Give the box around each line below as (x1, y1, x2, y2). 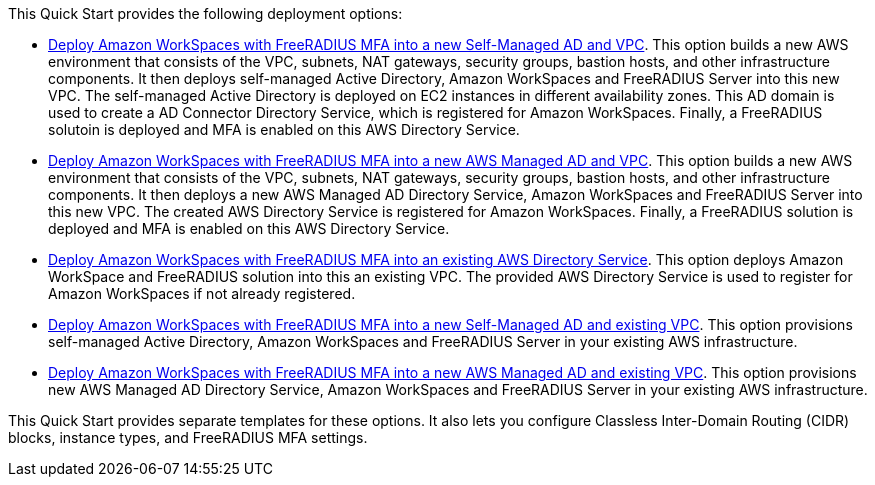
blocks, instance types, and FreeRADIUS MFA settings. (8, 429, 368, 446)
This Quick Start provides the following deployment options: (8, 5, 403, 22)
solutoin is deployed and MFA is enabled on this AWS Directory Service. (48, 121, 520, 138)
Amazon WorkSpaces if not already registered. (48, 285, 356, 302)
